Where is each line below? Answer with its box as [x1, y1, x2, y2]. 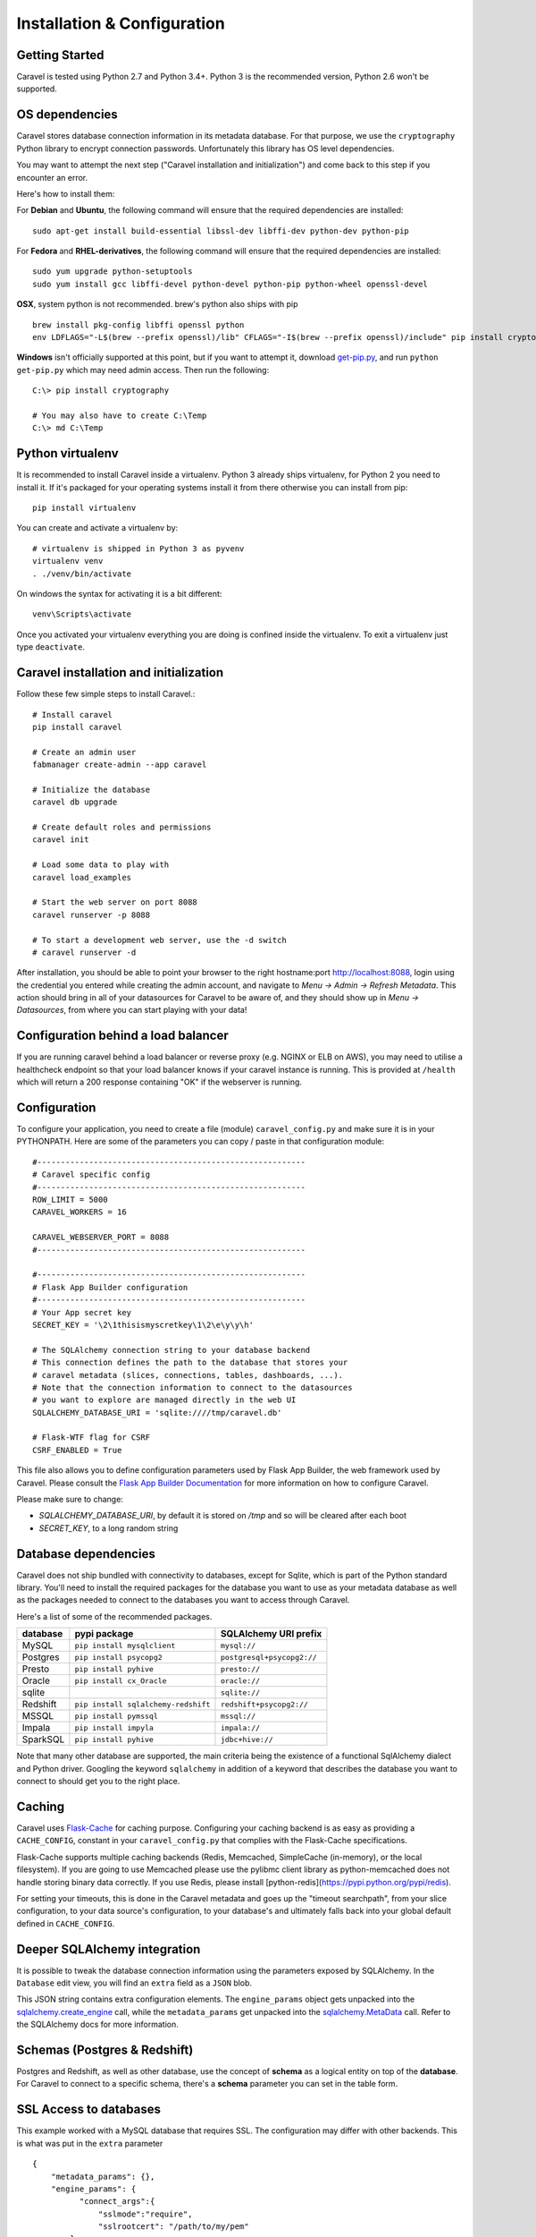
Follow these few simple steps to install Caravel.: [16, 689, 196, 700]
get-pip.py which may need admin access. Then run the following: [16, 364, 270, 375]
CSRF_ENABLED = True [32, 1445, 122, 1455]
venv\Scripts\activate [32, 609, 132, 619]
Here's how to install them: [16, 188, 115, 199]
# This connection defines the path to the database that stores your [32, 1357, 348, 1368]
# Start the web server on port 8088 [32, 897, 198, 907]
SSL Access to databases [16, 2102, 161, 2117]
